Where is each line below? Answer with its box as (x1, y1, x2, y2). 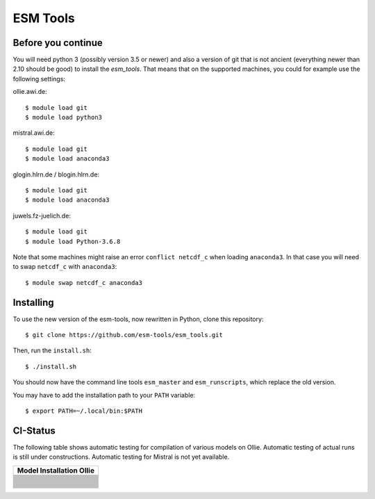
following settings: (12, 74, 66, 83)
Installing (12, 296, 55, 309)
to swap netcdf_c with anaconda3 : (12, 263, 117, 271)
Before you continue (12, 37, 103, 49)
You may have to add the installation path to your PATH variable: (12, 391, 196, 399)
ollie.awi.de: (12, 88, 48, 96)
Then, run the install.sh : (12, 346, 92, 354)
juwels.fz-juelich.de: (12, 211, 71, 220)
